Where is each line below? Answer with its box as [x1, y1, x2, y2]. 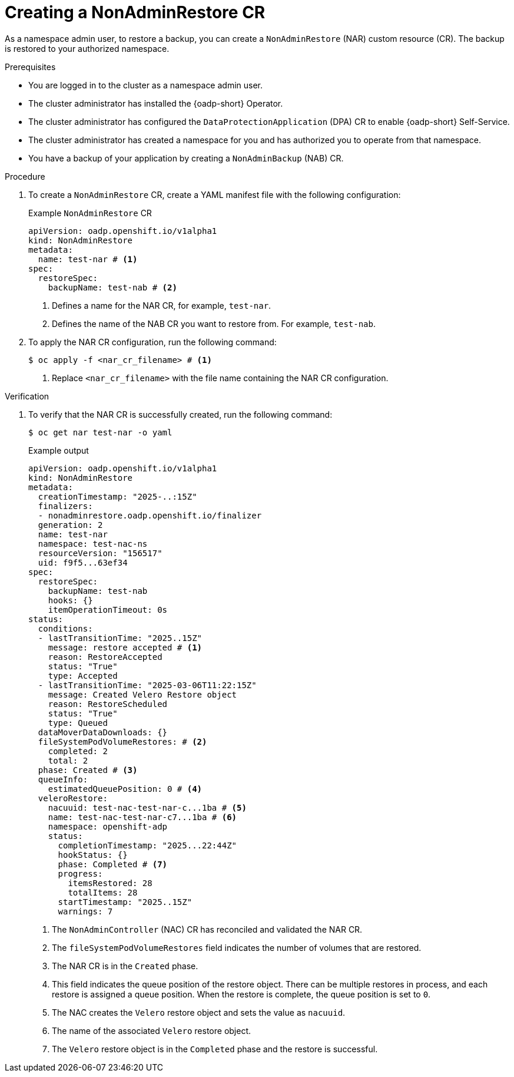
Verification [5, 391, 49, 401]
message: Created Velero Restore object [48, 689, 237, 699]
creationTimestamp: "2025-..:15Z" [38, 491, 197, 501]
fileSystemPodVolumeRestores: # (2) [38, 736, 207, 746]
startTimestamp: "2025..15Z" [58, 897, 193, 907]
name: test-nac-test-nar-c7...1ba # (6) [48, 812, 237, 822]
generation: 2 [38, 520, 103, 530]
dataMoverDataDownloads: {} [38, 727, 168, 737]
